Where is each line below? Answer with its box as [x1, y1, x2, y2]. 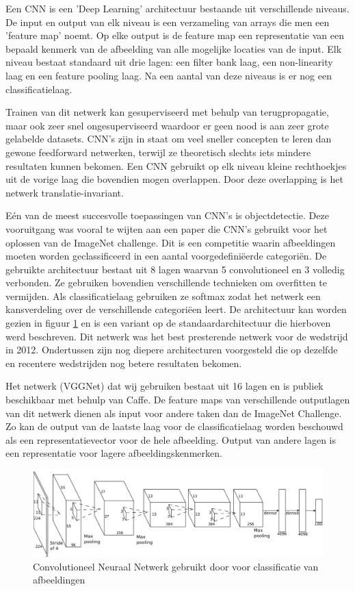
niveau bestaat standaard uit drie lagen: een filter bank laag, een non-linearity [5, 55, 333, 69]
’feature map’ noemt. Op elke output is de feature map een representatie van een [5, 28, 344, 42]
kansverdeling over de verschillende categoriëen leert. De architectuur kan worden [5, 302, 347, 316]
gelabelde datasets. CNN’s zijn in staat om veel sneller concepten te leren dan [5, 131, 332, 146]
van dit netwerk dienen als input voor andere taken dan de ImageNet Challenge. [5, 405, 342, 420]
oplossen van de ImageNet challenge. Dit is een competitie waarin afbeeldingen [5, 235, 336, 249]
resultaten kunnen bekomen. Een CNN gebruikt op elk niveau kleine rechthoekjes [5, 158, 347, 173]
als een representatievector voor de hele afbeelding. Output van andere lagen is [5, 432, 337, 447]
